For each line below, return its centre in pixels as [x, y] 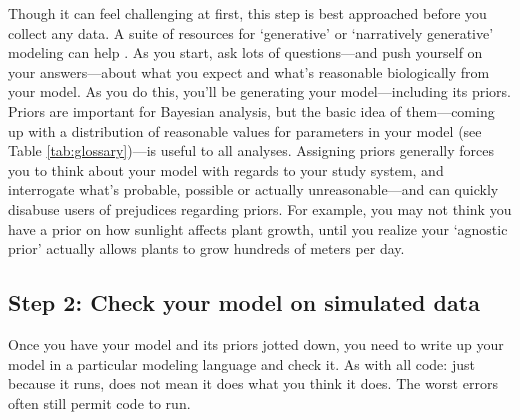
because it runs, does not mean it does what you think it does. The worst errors [253, 383]
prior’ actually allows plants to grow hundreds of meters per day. [206, 248]
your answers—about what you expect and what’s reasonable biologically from [249, 71]
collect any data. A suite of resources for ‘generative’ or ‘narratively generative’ [251, 32]
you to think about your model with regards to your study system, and [226, 169]
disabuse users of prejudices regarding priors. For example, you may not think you [260, 208]
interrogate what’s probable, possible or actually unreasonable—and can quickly [253, 189]
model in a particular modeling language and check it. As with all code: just [241, 363]
